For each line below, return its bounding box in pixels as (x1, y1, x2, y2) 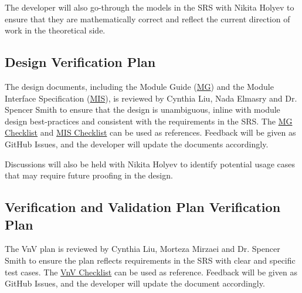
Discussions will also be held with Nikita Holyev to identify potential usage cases (5, 157, 296, 170)
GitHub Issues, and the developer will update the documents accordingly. (5, 137, 269, 150)
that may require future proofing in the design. (5, 169, 173, 181)
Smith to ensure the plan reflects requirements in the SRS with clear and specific (5, 254, 296, 266)
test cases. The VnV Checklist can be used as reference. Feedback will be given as (5, 265, 297, 278)
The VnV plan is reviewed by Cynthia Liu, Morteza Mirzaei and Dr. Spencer (5, 243, 280, 255)
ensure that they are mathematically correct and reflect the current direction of (5, 12, 290, 25)
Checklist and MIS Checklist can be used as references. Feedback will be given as (5, 126, 296, 139)
